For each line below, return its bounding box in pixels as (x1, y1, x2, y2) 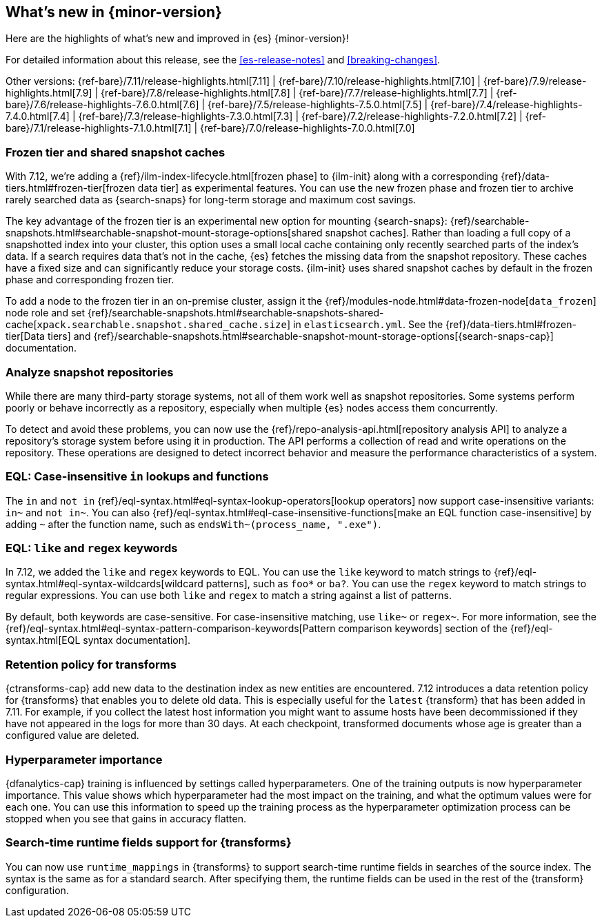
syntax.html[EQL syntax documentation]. (6, 634, 191, 647)
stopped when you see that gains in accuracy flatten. (6, 812, 247, 824)
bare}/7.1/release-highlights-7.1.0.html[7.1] (6, 122, 192, 134)
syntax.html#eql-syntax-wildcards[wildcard (6, 578, 203, 590)
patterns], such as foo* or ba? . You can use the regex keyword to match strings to (205, 578, 587, 590)
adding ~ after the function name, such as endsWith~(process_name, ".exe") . (6, 518, 381, 530)
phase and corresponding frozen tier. (6, 274, 174, 286)
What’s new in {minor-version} (6, 3, 222, 21)
